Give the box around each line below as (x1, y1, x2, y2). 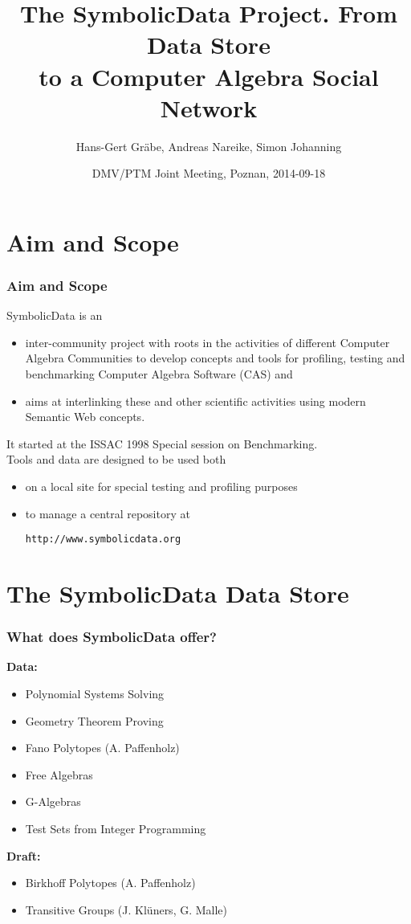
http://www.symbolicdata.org (25, 534, 181, 546)
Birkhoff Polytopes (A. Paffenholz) (25, 874, 196, 891)
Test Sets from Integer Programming (25, 820, 206, 837)
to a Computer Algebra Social (39, 59, 379, 92)
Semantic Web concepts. (25, 408, 145, 425)
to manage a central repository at (25, 505, 190, 521)
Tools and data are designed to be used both (6, 451, 226, 468)
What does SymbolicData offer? (6, 627, 217, 647)
